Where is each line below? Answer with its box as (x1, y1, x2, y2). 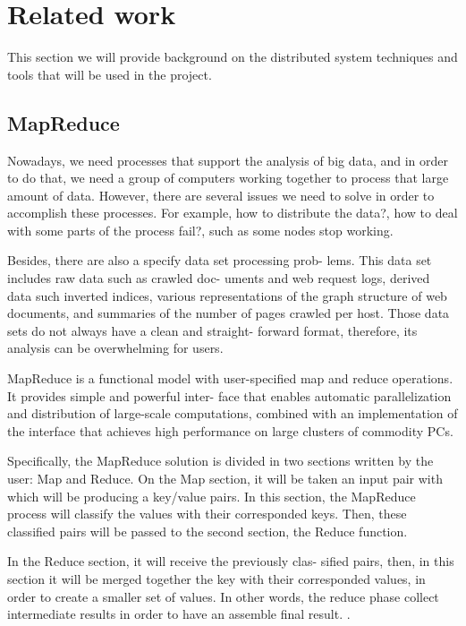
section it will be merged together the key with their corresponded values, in (7, 569, 426, 587)
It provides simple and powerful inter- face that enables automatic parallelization (7, 386, 452, 405)
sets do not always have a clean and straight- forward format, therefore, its (7, 321, 418, 339)
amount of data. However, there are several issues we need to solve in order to (7, 185, 435, 204)
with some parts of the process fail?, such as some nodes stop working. (7, 220, 394, 239)
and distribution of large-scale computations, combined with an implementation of (7, 404, 458, 423)
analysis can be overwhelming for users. (7, 339, 224, 357)
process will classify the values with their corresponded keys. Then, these (7, 504, 407, 523)
